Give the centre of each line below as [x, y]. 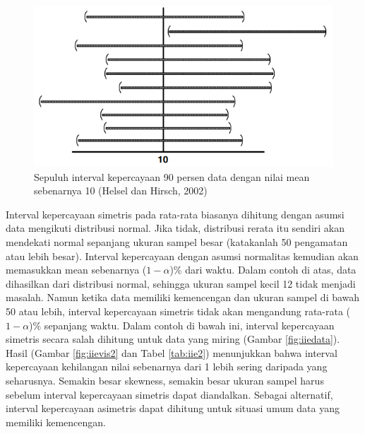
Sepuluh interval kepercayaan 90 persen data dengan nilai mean [172, 176]
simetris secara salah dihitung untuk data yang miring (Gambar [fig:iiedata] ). [173, 339]
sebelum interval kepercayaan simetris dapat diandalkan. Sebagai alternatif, [169, 394]
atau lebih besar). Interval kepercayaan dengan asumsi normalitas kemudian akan [182, 256]
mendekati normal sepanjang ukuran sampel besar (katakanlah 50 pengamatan [177, 242]
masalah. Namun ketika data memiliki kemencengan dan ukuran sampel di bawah [183, 297]
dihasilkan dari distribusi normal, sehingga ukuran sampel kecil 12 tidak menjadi [181, 283]
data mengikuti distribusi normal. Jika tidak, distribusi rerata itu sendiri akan [175, 228]
